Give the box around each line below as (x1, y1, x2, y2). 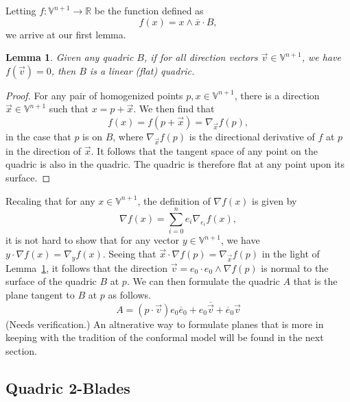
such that (49, 101, 89, 116)
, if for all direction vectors (144, 50, 258, 64)
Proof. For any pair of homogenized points (5, 88, 183, 102)
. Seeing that (102, 246, 156, 260)
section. (5, 344, 37, 358)
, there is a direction (234, 88, 320, 102)
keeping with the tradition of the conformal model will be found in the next (5, 330, 324, 344)
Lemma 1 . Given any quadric (5, 50, 134, 64)
